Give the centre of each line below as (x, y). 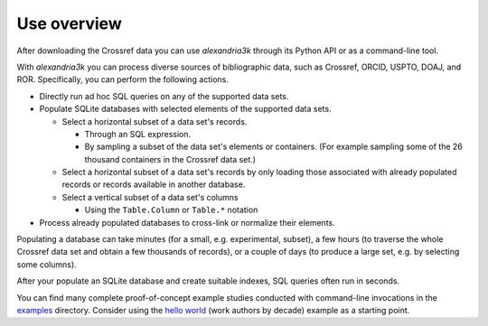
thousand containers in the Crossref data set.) (170, 159)
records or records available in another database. (154, 184)
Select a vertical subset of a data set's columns (150, 197)
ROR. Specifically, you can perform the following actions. (123, 79)
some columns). (47, 264)
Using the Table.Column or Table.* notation (171, 210)
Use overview (69, 23)
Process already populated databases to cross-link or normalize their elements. (188, 222)
